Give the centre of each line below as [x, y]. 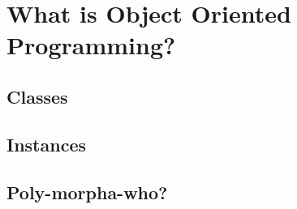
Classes [37, 96]
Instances [46, 144]
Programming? [91, 45]
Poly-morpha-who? [87, 192]
